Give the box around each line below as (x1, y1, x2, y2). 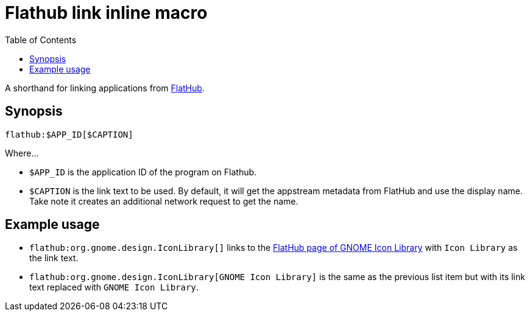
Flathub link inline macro (5, 2, 208, 23)
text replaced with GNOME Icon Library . (29, 282, 199, 293)
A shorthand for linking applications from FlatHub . (5, 82, 205, 93)
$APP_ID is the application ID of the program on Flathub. (29, 166, 257, 177)
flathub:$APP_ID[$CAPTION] (5, 129, 133, 139)
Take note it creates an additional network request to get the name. (29, 195, 299, 206)
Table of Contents (5, 34, 77, 45)
